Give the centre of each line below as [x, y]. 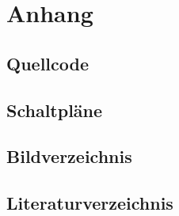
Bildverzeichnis [69, 156]
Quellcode [48, 63]
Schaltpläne [55, 110]
